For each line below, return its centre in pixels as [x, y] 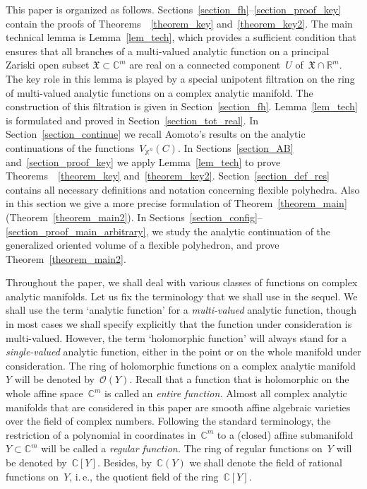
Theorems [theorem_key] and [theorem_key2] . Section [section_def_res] [168, 176]
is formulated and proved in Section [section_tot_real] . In [132, 120]
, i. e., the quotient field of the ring [144, 476]
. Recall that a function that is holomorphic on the [239, 379]
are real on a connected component [205, 65]
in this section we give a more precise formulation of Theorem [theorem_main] [176, 203]
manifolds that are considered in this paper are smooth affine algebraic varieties [178, 407]
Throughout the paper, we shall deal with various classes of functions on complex [182, 282]
